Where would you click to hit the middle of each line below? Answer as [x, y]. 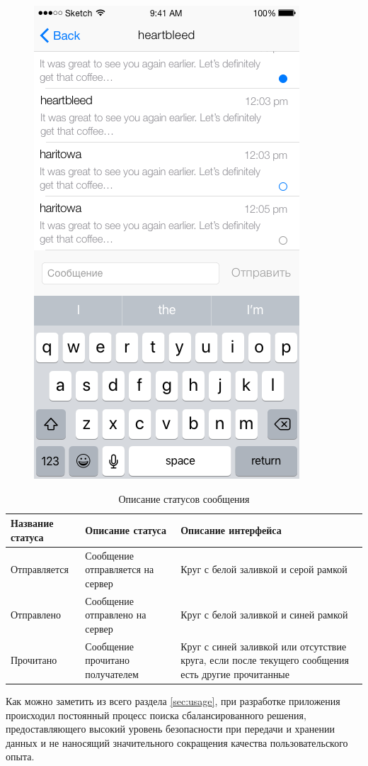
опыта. [20, 756]
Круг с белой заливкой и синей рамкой [264, 615]
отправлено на [116, 615]
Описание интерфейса [231, 529]
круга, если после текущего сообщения [265, 660]
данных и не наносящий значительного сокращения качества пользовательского [177, 742]
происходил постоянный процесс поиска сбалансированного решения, [156, 715]
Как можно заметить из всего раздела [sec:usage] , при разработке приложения [173, 700]
